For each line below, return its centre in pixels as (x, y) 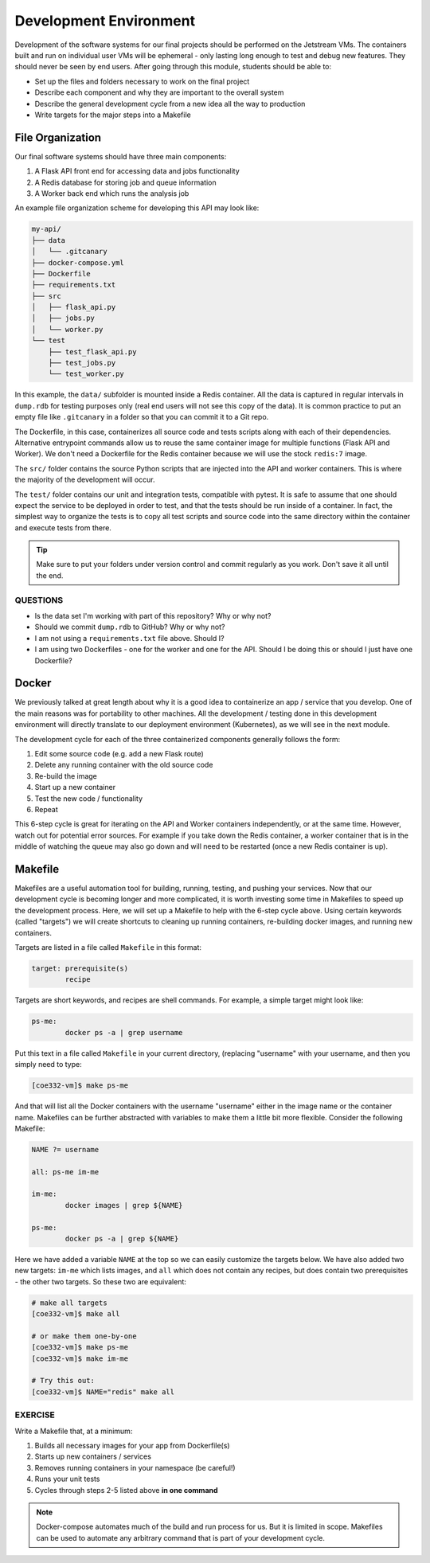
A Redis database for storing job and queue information (125, 182)
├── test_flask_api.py (92, 352)
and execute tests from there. (63, 528)
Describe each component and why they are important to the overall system (159, 92)
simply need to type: (49, 1065)
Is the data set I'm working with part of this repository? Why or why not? (153, 616)
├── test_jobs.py (82, 363)
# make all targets (69, 1303)
